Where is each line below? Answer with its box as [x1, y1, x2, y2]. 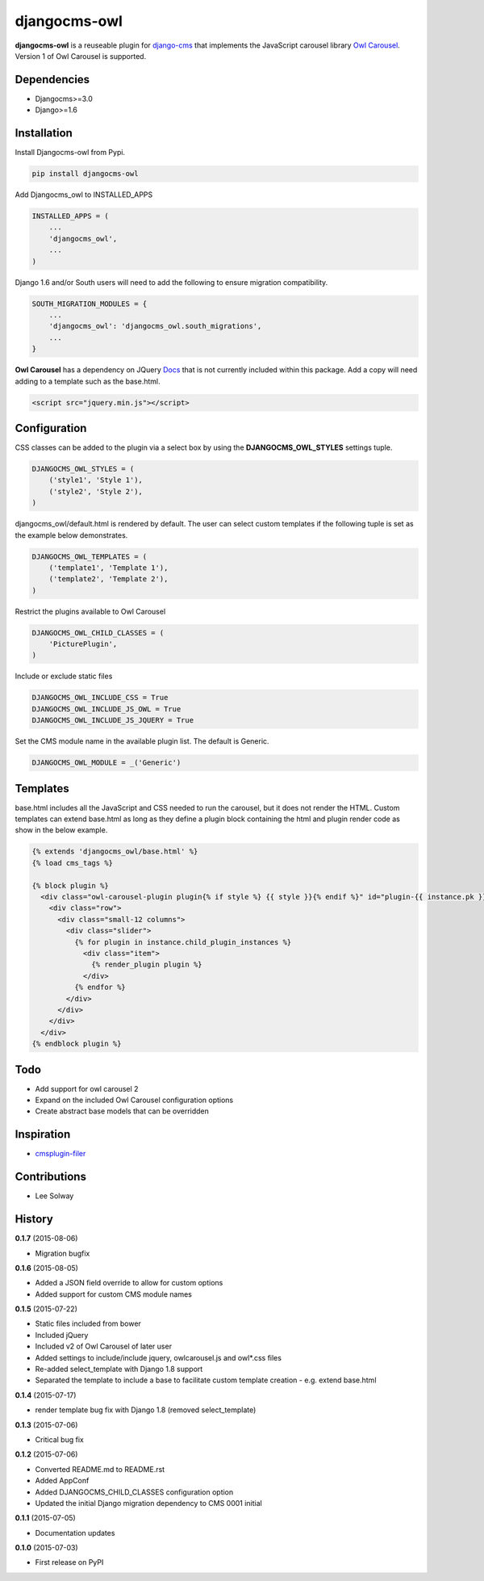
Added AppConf [35, 1476, 90, 1486]
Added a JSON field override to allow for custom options [35, 1278, 223, 1288]
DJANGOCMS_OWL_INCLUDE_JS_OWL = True [31, 704, 181, 714]
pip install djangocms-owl [31, 170, 139, 178]
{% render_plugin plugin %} [91, 960, 202, 969]
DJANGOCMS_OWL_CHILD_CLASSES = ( [31, 628, 165, 637]
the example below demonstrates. [15, 530, 128, 540]
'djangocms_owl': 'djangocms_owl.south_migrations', [48, 321, 262, 331]
